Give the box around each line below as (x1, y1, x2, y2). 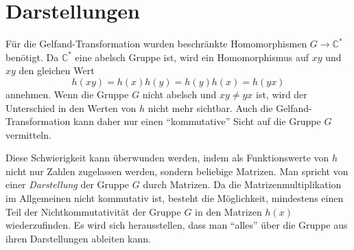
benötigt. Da (5, 49, 59, 64)
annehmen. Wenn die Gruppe (5, 87, 129, 101)
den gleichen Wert (19, 63, 95, 78)
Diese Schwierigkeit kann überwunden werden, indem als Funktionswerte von (5, 150, 329, 165)
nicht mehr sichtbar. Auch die (147, 100, 273, 115)
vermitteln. (5, 127, 51, 141)
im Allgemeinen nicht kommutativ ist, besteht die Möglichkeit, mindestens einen (5, 191, 344, 205)
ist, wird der (255, 87, 307, 101)
